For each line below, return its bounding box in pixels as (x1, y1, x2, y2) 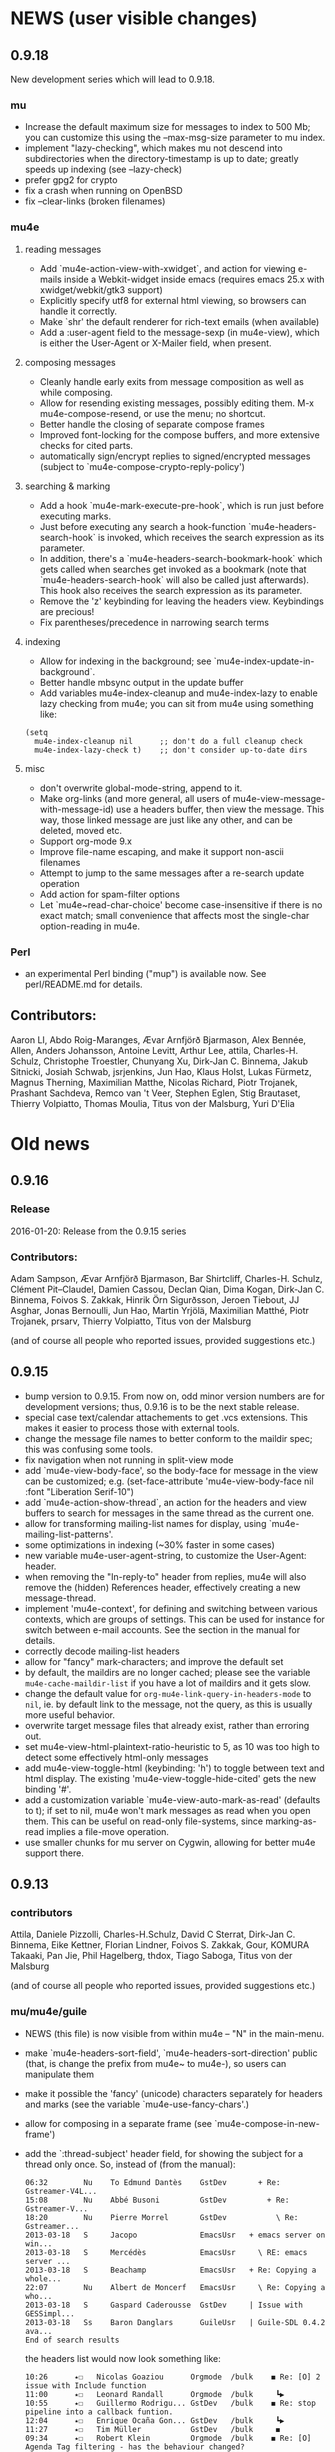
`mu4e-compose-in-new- (214, 2117, 320, 2129)
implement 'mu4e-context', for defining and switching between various (24, 1602, 318, 1614)
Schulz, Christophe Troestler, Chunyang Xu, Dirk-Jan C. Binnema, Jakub (10, 1055, 308, 1067)
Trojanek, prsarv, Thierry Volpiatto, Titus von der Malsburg (10, 1315, 252, 1327)
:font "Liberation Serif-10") (24, 1485, 135, 1497)
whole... (24, 2273, 62, 2284)
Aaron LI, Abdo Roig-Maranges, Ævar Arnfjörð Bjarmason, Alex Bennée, (10, 1033, 307, 1046)
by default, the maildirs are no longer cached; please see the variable (24, 1666, 311, 1678)
